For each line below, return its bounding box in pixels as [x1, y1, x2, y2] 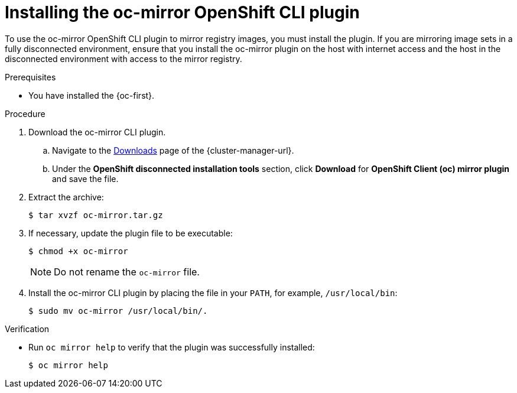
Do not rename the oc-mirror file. [54, 265, 200, 278]
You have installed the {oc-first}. [28, 90, 155, 100]
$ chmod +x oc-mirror [28, 246, 128, 256]
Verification [5, 323, 50, 334]
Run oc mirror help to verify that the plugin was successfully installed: [28, 342, 315, 352]
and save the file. [52, 173, 119, 184]
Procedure [5, 108, 45, 119]
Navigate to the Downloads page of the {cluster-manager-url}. [52, 145, 294, 155]
